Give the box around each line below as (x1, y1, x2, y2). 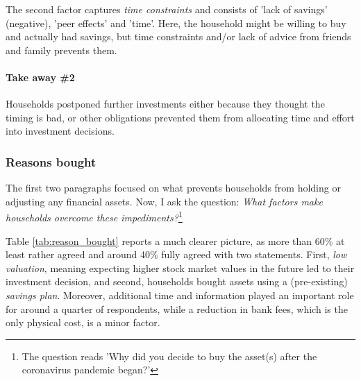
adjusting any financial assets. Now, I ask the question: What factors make (6, 194, 323, 208)
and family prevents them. (6, 42, 117, 57)
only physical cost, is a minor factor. (6, 315, 160, 330)
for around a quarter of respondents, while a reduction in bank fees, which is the (6, 301, 348, 316)
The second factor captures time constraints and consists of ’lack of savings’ (6, 2, 328, 16)
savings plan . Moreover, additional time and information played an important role (6, 287, 354, 302)
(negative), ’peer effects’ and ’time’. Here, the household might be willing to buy (6, 15, 346, 30)
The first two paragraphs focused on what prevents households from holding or (6, 180, 341, 195)
